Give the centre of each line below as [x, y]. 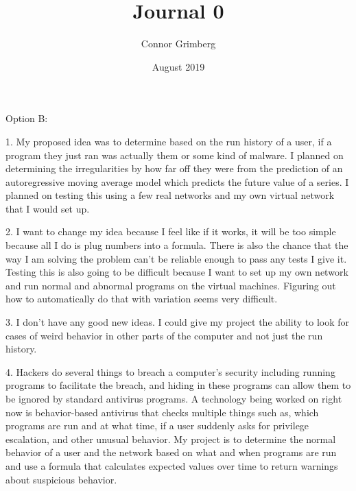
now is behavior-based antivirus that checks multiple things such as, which [162, 412]
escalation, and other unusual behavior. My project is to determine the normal [171, 439]
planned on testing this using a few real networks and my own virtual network [170, 195]
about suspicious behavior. [61, 479]
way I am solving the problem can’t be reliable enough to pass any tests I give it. [176, 258]
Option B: [27, 118]
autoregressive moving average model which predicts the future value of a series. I [177, 181]
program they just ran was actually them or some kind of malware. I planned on [175, 155]
